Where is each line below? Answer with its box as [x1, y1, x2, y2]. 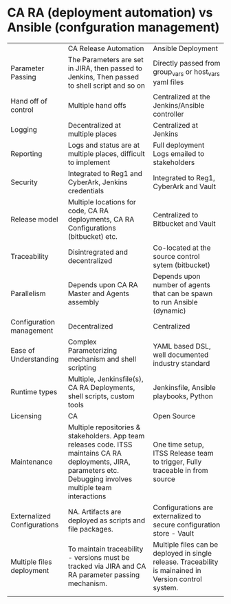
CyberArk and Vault [153, 182, 217, 191]
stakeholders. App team [67, 431, 145, 440]
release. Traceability [153, 557, 219, 567]
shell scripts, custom [67, 391, 135, 401]
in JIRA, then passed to [67, 64, 143, 73]
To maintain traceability [67, 544, 144, 554]
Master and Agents [67, 289, 129, 298]
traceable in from [153, 465, 208, 475]
